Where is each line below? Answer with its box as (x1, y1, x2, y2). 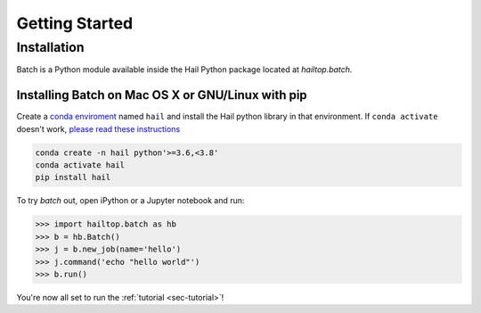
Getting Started (16, 13, 134, 33)
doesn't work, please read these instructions (16, 123, 181, 134)
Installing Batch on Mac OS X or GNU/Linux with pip (16, 87, 307, 103)
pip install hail (35, 172, 111, 183)
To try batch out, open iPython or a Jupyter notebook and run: (16, 195, 245, 206)
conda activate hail (35, 161, 125, 170)
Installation (16, 39, 85, 55)
